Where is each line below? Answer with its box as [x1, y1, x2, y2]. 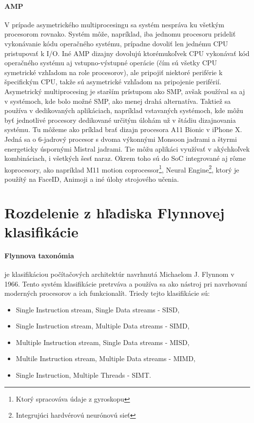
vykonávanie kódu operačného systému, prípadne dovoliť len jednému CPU [4, 38, 228, 48]
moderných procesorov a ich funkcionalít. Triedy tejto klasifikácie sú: [4, 288, 210, 298]
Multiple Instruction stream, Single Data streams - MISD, [16, 337, 190, 347]
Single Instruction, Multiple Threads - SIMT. [16, 370, 151, 380]
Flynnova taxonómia [4, 250, 74, 260]
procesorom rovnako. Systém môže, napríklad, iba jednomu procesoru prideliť [4, 29, 236, 39]
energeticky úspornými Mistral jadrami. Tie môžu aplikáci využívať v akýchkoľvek [4, 143, 250, 154]
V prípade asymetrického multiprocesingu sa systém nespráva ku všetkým [4, 19, 224, 29]
